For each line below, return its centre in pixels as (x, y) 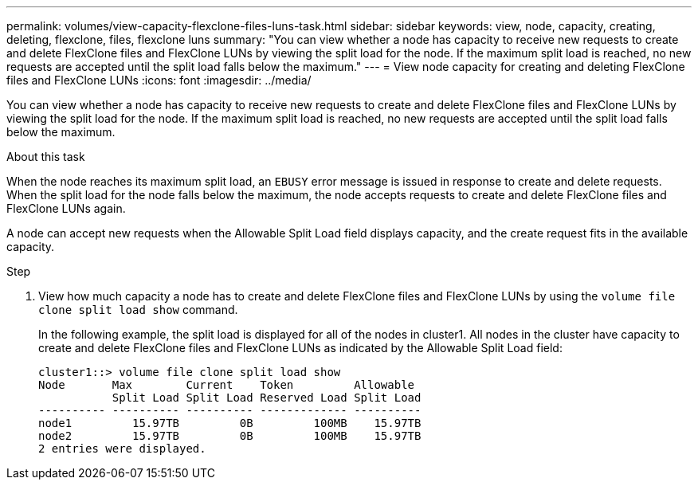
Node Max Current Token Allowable (227, 385)
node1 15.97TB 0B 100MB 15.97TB (230, 423)
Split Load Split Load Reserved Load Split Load (267, 398)
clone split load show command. (138, 310)
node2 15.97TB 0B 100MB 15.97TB (230, 436)
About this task (46, 157)
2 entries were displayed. (122, 449)
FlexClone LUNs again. (66, 208)
